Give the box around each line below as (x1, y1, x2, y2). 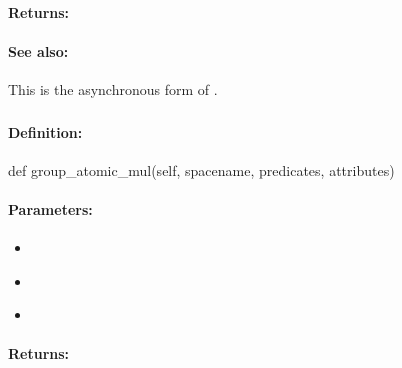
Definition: (8, 121, 83, 142)
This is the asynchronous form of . (8, 78, 218, 99)
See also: (8, 40, 69, 61)
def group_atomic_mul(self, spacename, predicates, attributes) (8, 159, 395, 180)
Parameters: (8, 198, 93, 219)
